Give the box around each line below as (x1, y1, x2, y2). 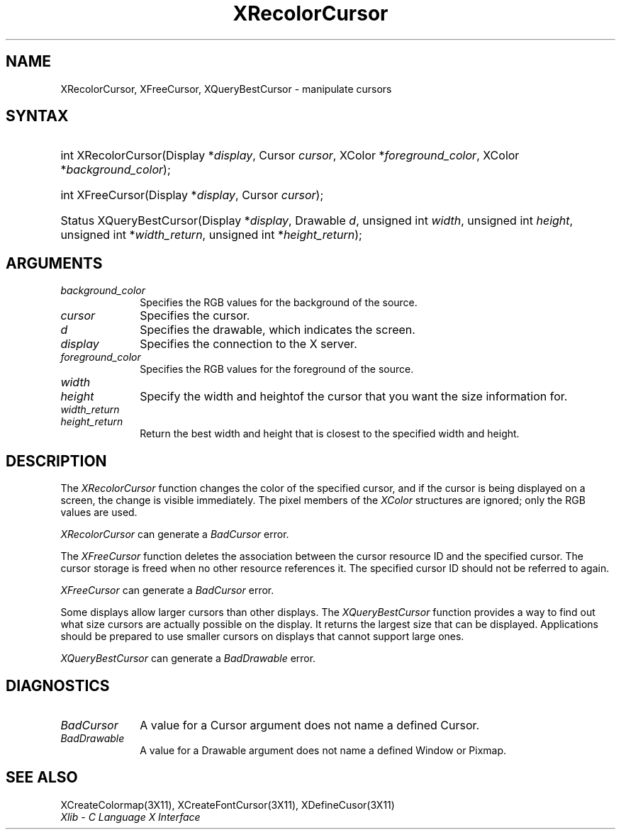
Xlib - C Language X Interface (60, 810, 201, 823)
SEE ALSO (6, 768, 78, 787)
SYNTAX (6, 107, 69, 125)
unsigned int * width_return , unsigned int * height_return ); (60, 228, 362, 242)
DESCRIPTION (6, 452, 107, 470)
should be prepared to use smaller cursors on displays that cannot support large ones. (60, 630, 464, 643)
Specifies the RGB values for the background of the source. (140, 296, 418, 309)
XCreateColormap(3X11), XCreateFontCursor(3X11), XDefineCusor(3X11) (60, 798, 395, 811)
